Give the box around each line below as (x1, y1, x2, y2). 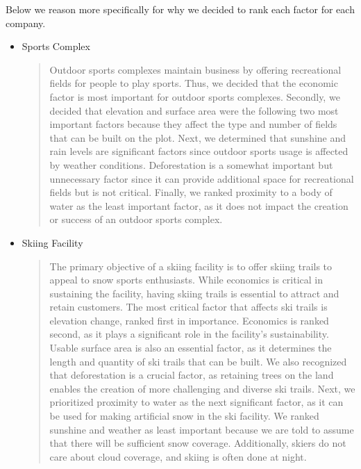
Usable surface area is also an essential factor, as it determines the (49, 340, 332, 355)
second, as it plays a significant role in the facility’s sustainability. (49, 327, 329, 341)
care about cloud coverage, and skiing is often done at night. (49, 449, 307, 463)
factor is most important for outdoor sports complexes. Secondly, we (49, 89, 340, 104)
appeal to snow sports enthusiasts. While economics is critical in (49, 272, 324, 287)
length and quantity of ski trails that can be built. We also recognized (49, 354, 347, 368)
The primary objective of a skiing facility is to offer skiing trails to (49, 258, 333, 273)
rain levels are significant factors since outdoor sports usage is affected (49, 144, 349, 158)
